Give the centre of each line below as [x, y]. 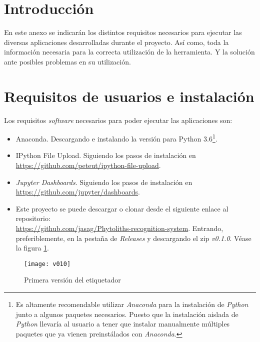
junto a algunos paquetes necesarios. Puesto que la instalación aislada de [127, 314]
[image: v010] [47, 264]
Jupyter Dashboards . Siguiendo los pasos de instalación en [104, 182]
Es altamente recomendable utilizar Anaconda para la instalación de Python [132, 304]
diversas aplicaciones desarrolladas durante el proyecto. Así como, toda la [116, 42]
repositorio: [33, 218]
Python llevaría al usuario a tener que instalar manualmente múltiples [123, 324]
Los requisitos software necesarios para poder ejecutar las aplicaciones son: [118, 120]
